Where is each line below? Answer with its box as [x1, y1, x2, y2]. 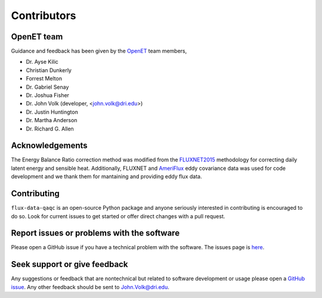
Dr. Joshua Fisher [26, 92, 70, 99]
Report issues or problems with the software [11, 228, 180, 238]
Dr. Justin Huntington [26, 108, 79, 116]
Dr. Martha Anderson [26, 117, 78, 124]
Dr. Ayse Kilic [26, 58, 59, 66]
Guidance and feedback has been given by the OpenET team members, [11, 48, 187, 55]
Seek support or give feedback [11, 259, 128, 269]
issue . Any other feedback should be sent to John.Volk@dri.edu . [11, 283, 170, 290]
